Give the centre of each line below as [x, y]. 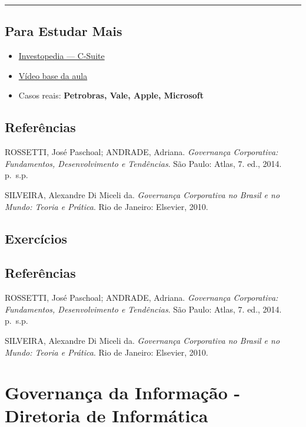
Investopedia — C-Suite [61, 56]
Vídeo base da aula [53, 75]
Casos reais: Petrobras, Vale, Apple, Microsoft [111, 95]
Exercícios [36, 238]
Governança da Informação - [123, 392]
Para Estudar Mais [64, 31]
